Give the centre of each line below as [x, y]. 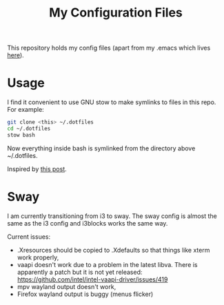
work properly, [38, 257]
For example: [26, 110]
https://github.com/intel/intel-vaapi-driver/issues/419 [92, 279]
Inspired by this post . [37, 169]
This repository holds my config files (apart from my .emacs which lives [109, 48]
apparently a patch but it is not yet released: [80, 272]
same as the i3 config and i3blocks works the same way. [88, 223]
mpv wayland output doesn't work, [67, 286]
